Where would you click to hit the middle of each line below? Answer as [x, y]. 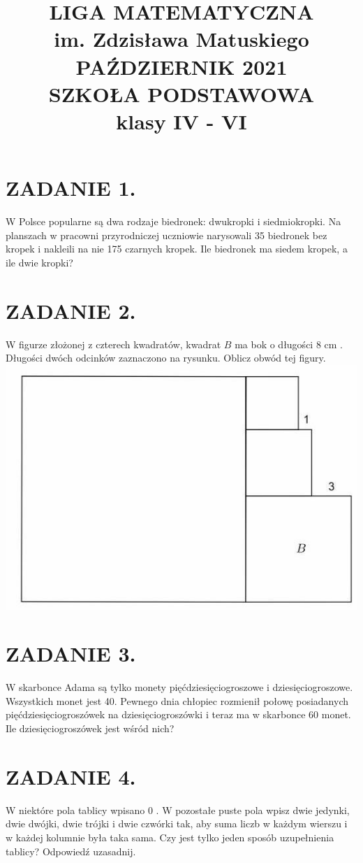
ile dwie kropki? [39, 262]
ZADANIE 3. [71, 654]
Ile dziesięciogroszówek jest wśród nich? [90, 728]
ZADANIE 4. [71, 776]
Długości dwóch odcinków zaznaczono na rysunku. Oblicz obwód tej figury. [166, 358]
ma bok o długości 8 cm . [289, 344]
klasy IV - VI [181, 121]
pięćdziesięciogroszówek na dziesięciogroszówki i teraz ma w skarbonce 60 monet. [178, 714]
